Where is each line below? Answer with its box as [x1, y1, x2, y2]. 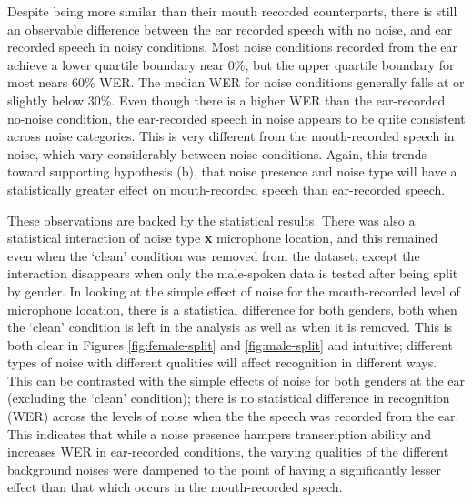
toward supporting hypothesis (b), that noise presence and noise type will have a [7, 162, 457, 181]
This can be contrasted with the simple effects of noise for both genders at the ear [7, 370, 466, 389]
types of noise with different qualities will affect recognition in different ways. [7, 353, 437, 372]
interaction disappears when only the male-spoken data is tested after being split [7, 264, 458, 283]
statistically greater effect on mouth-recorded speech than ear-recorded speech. [7, 179, 446, 198]
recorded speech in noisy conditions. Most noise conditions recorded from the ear [7, 37, 457, 56]
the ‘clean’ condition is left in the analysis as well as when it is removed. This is [7, 317, 453, 336]
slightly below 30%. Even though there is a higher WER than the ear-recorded [7, 90, 446, 109]
